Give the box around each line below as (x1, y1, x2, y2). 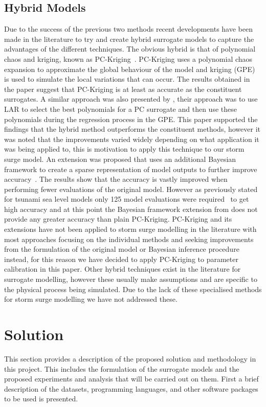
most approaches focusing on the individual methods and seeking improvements (4, 233, 254, 244)
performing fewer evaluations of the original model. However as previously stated (4, 183, 258, 194)
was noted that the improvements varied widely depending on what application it (4, 133, 259, 144)
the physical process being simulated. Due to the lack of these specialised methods (4, 283, 262, 294)
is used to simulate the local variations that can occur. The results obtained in (4, 74, 250, 84)
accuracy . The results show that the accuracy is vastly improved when (4, 174, 228, 184)
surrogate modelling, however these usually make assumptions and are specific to (4, 274, 257, 284)
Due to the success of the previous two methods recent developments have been (4, 23, 253, 34)
